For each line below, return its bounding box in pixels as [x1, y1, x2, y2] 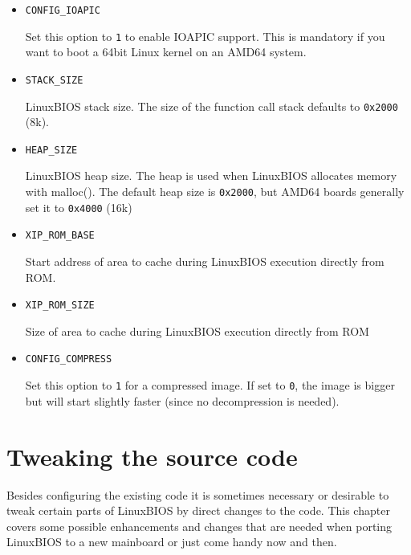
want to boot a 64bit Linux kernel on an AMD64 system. [25, 43, 307, 60]
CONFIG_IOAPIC [25, 5, 100, 16]
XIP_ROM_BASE [25, 230, 95, 242]
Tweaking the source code [6, 439, 298, 472]
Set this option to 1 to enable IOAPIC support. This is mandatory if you [25, 27, 385, 44]
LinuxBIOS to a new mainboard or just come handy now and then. [6, 533, 337, 550]
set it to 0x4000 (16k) [25, 198, 132, 215]
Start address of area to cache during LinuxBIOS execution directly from [25, 253, 385, 270]
